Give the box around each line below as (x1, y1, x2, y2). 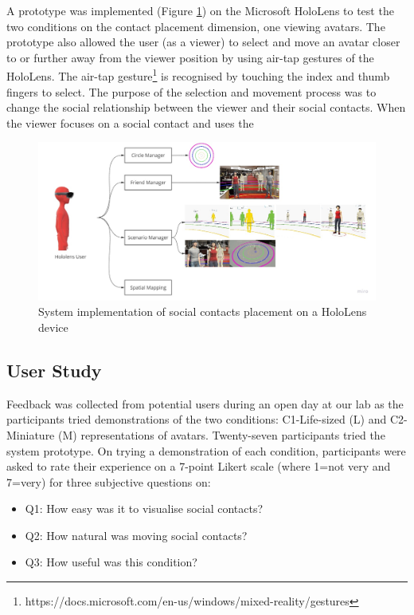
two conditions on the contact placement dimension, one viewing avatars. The (6, 18, 385, 34)
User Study (6, 357, 102, 382)
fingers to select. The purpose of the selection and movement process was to (6, 83, 377, 100)
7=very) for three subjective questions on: (6, 473, 211, 490)
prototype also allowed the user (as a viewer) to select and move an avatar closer (6, 34, 400, 50)
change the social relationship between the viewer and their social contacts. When (6, 99, 406, 116)
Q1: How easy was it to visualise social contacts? (25, 500, 264, 517)
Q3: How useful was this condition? (25, 554, 197, 570)
